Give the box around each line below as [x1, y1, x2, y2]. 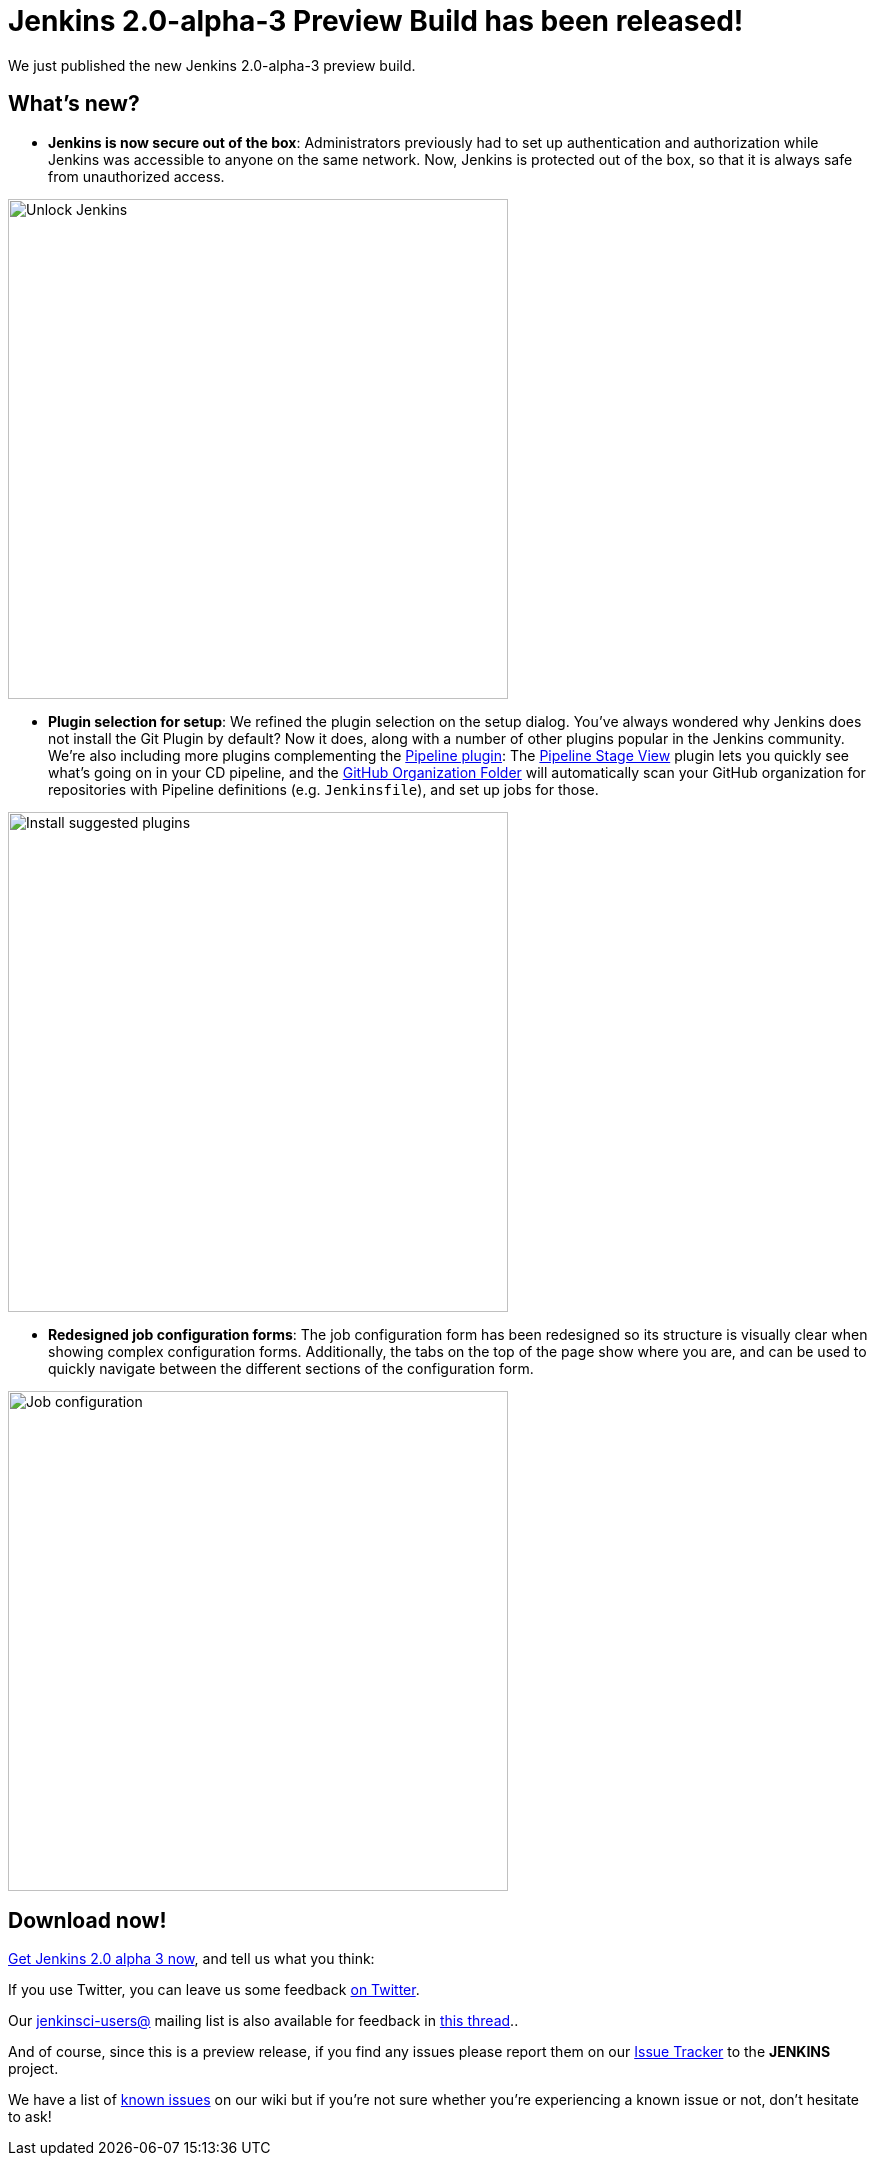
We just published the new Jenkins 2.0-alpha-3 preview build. [8, 56, 416, 74]
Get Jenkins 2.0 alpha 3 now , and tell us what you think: [8, 1950, 375, 1968]
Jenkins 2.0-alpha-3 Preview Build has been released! [8, 4, 744, 38]
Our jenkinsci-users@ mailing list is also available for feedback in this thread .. [8, 2012, 519, 2030]
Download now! [8, 1908, 167, 1934]
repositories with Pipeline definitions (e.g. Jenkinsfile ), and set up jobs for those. [48, 780, 599, 798]
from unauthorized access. [48, 167, 225, 185]
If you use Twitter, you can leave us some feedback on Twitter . [8, 1981, 420, 1999]
